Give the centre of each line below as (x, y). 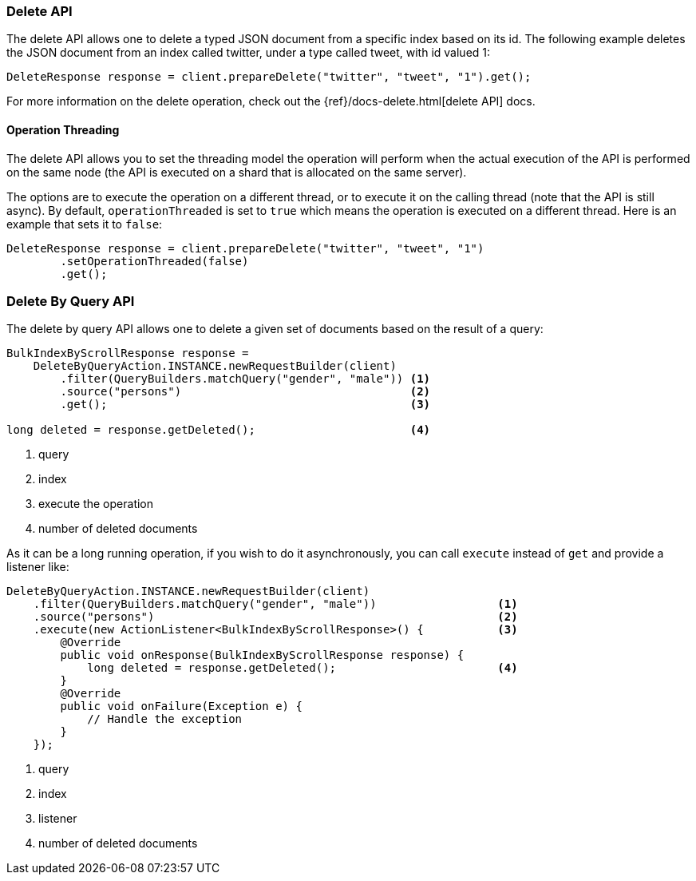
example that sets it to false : (85, 224)
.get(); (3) (245, 405)
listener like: (38, 567)
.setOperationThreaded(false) (154, 261)
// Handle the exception (165, 719)
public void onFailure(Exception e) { (181, 706)
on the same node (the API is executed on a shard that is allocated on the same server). (237, 172)
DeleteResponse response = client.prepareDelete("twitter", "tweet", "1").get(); (269, 77)
